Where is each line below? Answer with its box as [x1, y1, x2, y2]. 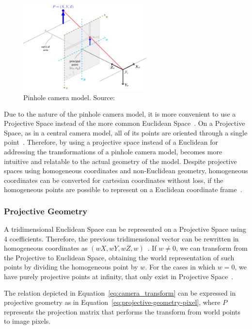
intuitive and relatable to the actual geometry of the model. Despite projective [4, 156, 237, 166]
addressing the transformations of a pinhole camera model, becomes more [4, 146, 222, 156]
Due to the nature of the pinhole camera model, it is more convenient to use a [4, 108, 236, 119]
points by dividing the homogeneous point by [4, 262, 138, 272]
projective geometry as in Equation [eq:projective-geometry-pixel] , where [4, 297, 220, 307]
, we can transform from [176, 243, 248, 253]
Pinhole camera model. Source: [23, 92, 115, 102]
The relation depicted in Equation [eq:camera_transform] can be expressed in [4, 287, 236, 298]
